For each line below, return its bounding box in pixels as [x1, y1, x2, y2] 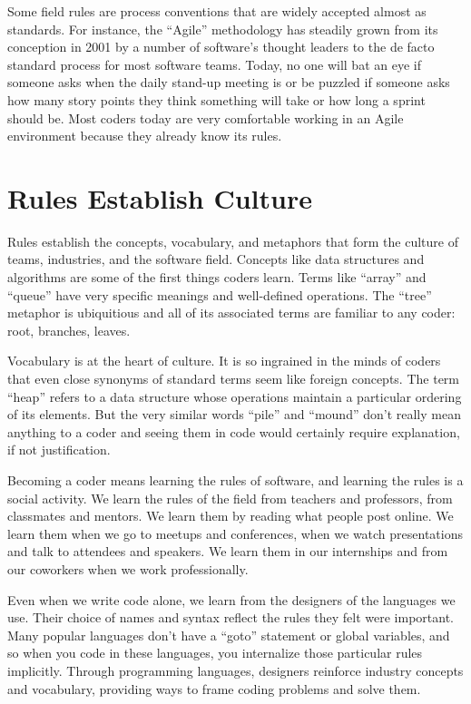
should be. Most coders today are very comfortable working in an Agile [7, 108, 404, 127]
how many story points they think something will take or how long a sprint [7, 90, 426, 109]
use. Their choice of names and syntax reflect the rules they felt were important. [7, 608, 455, 627]
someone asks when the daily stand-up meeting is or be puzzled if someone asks [7, 73, 450, 92]
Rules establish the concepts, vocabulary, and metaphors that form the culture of [7, 231, 458, 250]
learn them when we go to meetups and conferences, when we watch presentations [7, 523, 464, 543]
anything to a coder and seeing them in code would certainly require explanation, [7, 422, 460, 441]
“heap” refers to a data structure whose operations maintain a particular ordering [7, 386, 462, 406]
